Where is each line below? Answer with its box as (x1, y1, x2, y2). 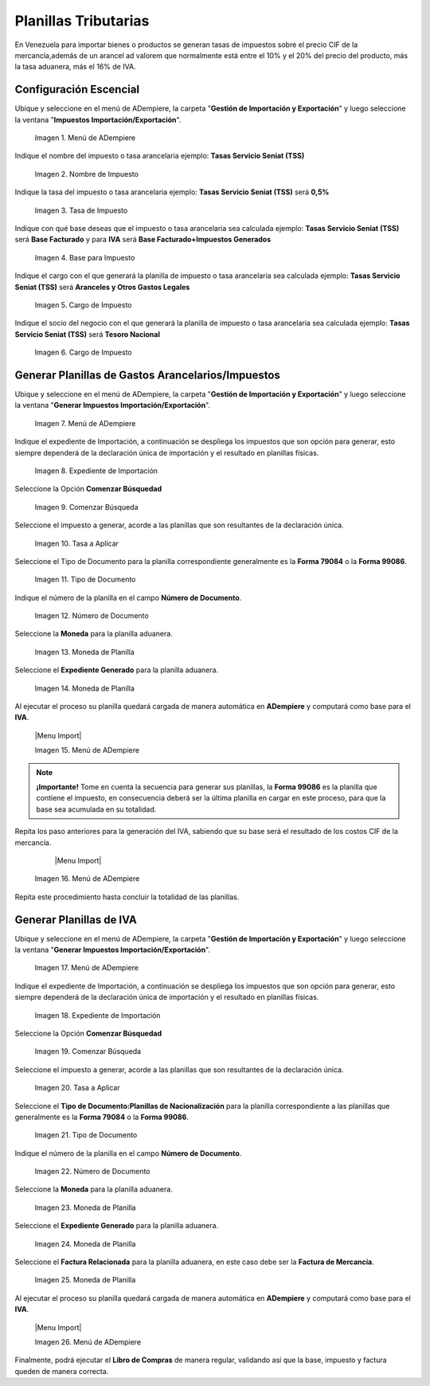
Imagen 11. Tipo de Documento (34, 574, 136, 585)
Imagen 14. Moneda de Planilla (34, 683, 135, 693)
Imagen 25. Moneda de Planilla (34, 1275, 136, 1285)
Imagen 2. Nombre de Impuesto (34, 169, 139, 178)
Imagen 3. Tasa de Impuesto (34, 206, 128, 215)
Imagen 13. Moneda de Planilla (34, 647, 135, 656)
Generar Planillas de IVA (14, 913, 137, 926)
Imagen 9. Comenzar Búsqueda (34, 502, 139, 511)
